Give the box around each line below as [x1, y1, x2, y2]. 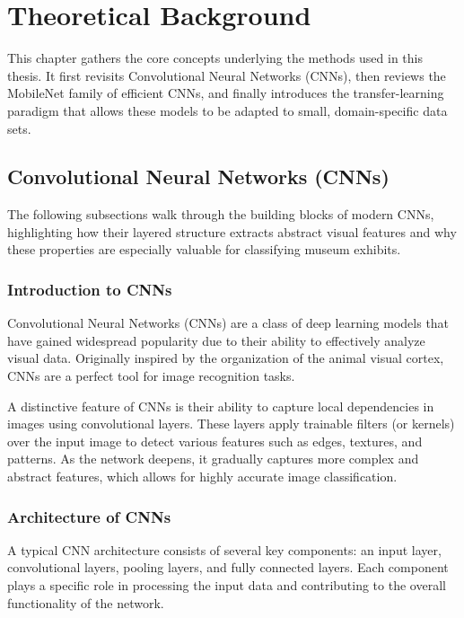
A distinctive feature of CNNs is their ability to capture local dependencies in [7, 396, 434, 415]
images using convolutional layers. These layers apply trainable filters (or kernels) [7, 414, 455, 433]
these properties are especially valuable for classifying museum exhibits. [7, 240, 401, 259]
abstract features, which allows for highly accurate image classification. [7, 467, 398, 486]
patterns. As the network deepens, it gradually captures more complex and [7, 449, 419, 468]
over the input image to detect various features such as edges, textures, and [7, 431, 423, 450]
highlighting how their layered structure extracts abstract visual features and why [7, 222, 457, 241]
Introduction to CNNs [7, 278, 172, 300]
